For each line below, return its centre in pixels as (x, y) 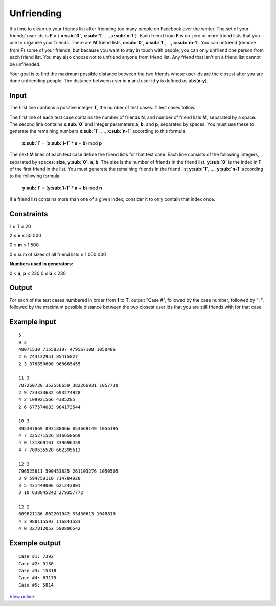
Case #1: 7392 (36, 556)
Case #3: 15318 (38, 571)
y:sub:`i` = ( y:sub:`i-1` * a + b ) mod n (62, 188)
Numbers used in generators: (41, 264)
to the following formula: (35, 176)
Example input (33, 322)
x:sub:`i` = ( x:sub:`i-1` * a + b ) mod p (62, 143)
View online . (22, 596)
